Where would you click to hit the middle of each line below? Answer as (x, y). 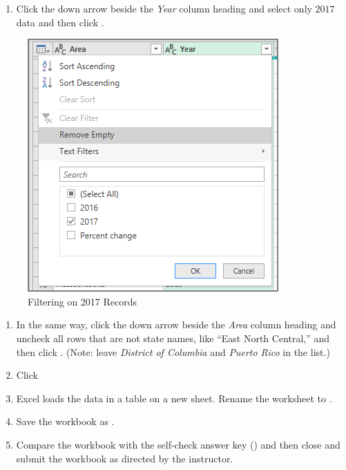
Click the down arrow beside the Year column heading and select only (164, 8)
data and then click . (60, 22)
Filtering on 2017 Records (83, 301)
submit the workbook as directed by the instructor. (125, 458)
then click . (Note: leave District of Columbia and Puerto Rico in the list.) (173, 351)
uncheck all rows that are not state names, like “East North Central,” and (173, 338)
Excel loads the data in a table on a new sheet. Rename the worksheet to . (174, 398)
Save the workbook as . (65, 421)
